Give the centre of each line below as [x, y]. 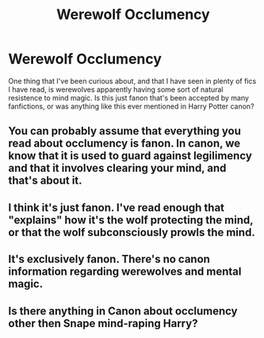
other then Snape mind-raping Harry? [103, 323]
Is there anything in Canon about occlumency [123, 311]
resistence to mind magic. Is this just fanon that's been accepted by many [129, 97]
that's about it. [45, 181]
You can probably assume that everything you [125, 131]
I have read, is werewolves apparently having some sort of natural [116, 89]
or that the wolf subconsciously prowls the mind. [132, 232]
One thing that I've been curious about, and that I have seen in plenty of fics [132, 81]
